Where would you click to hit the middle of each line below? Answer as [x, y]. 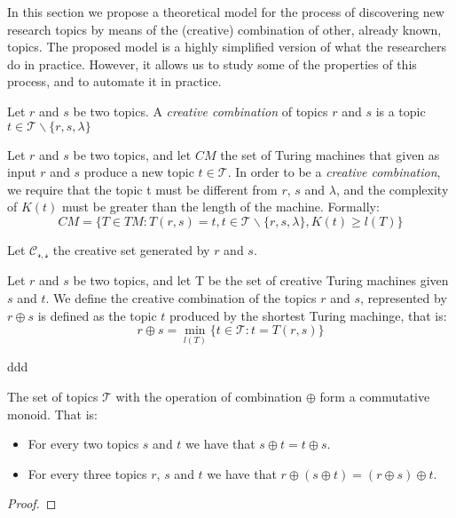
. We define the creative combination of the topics [181, 297]
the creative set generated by [131, 249]
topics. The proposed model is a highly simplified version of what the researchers [227, 47]
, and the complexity [392, 189]
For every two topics [83, 444]
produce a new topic [139, 172]
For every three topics [87, 473]
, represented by [404, 297]
